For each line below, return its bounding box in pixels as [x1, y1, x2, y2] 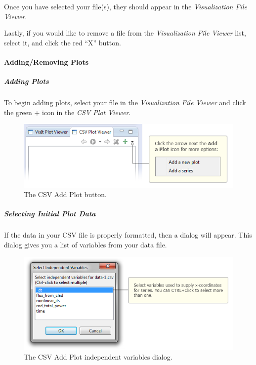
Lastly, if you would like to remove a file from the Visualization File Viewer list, [4, 28, 246, 38]
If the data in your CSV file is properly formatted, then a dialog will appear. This [4, 230, 252, 240]
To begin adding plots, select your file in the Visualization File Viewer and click [4, 97, 246, 108]
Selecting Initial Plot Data [4, 208, 96, 219]
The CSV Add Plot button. [24, 189, 107, 200]
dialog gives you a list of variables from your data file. [4, 240, 167, 250]
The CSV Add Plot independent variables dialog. [24, 351, 172, 362]
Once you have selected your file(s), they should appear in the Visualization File [4, 1, 247, 11]
